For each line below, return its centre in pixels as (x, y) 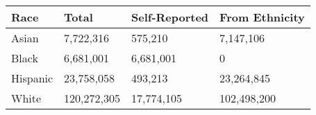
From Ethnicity (262, 17)
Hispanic (32, 78)
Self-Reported (170, 17)
